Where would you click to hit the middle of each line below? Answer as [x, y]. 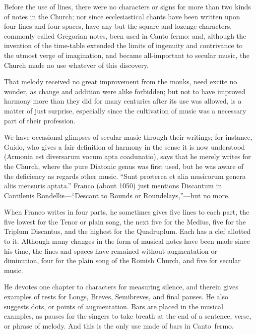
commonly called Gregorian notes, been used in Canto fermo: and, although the [125, 35]
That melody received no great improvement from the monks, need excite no [121, 82]
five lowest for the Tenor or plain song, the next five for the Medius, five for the [125, 221]
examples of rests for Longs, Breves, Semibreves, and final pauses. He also [116, 297]
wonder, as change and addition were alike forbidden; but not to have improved [125, 91]
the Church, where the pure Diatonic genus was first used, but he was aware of [124, 166]
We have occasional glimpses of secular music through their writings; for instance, [128, 137]
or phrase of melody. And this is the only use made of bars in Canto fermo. [119, 325]
